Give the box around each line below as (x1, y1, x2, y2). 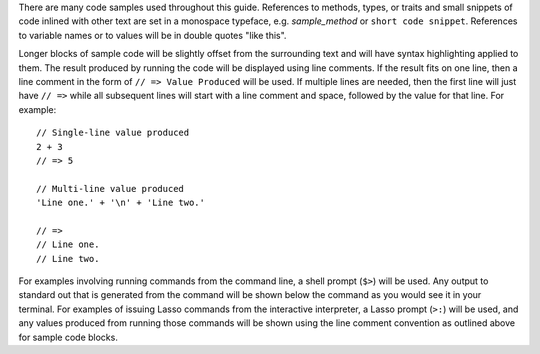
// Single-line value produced (36, 127, 190, 139)
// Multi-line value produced (36, 183, 185, 194)
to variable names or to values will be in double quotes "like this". (18, 29, 287, 41)
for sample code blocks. (18, 331, 119, 343)
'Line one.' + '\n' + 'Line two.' (36, 197, 205, 209)
